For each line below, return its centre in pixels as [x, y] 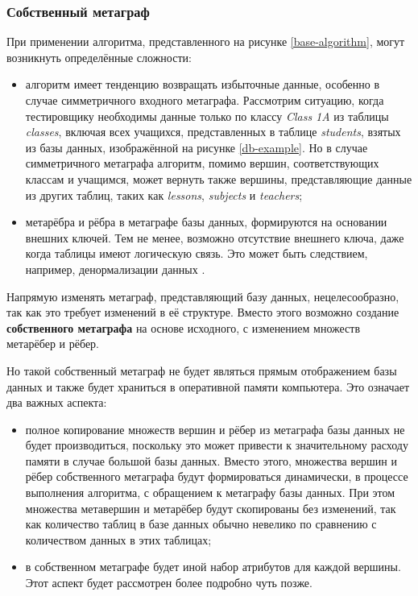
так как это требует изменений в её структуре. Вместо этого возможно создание [203, 312]
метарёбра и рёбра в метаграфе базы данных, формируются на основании [206, 222]
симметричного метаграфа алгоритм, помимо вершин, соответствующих [202, 163]
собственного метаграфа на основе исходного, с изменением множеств [184, 327]
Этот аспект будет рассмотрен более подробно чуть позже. [169, 583]
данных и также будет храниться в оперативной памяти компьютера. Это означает [208, 386]
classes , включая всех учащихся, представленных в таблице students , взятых [213, 132]
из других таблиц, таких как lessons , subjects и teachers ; [164, 195]
